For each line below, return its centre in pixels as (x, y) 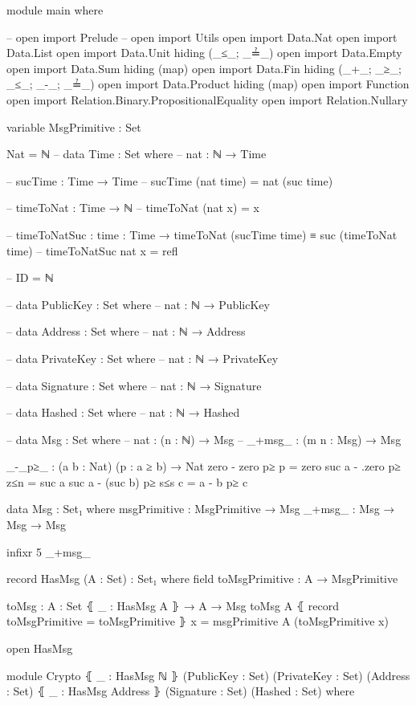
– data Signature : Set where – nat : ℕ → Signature (134, 385)
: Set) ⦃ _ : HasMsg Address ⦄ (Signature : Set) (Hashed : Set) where (181, 691)
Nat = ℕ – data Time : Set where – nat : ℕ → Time (137, 154)
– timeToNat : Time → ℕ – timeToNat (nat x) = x (133, 208)
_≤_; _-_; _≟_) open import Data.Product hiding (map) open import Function (208, 84)
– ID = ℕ (30, 277)
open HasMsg (40, 648)
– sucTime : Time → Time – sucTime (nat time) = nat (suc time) (170, 180)
